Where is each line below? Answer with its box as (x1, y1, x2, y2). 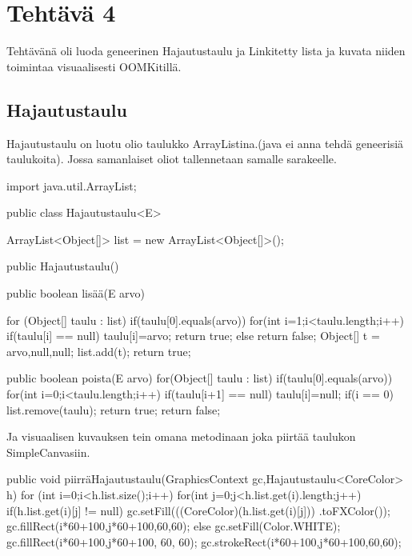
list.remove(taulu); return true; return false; (6, 401, 221, 418)
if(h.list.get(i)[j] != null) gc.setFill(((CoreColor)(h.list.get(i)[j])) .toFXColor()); (6, 502, 390, 518)
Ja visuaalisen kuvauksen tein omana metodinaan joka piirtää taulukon (6, 428, 356, 445)
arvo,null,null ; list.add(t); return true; (6, 342, 191, 359)
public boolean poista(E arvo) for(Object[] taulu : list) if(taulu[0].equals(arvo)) (6, 370, 393, 386)
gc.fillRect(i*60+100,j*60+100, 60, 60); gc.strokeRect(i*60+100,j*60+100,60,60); (6, 533, 402, 550)
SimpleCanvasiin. (6, 443, 90, 460)
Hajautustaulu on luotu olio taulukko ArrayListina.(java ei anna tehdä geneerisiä (6, 134, 404, 151)
